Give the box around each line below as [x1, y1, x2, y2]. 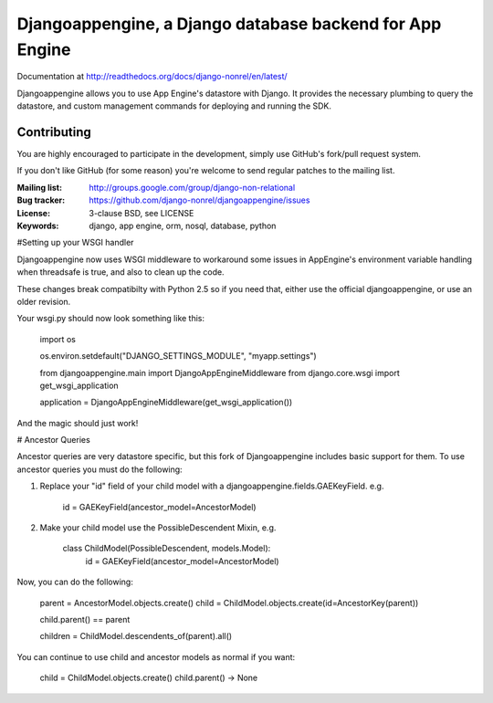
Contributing [16, 124, 91, 140]
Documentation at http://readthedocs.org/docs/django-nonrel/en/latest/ [16, 71, 288, 82]
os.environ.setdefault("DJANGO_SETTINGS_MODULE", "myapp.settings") [39, 351, 317, 362]
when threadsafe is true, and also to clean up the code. [16, 267, 225, 278]
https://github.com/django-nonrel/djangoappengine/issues [89, 194, 310, 205]
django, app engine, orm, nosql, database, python [89, 220, 277, 231]
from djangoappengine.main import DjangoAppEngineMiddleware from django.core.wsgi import [39, 367, 401, 378]
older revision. [16, 296, 71, 307]
